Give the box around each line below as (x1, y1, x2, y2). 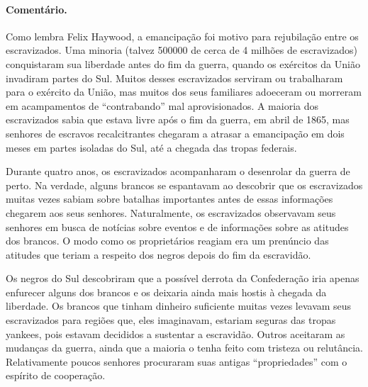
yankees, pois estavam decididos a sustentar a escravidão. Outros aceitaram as (6, 326, 345, 341)
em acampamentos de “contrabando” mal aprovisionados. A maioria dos (6, 98, 319, 113)
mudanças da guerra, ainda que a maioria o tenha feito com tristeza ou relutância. (6, 340, 363, 355)
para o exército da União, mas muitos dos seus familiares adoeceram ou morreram (6, 84, 362, 99)
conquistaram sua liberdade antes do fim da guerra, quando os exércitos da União (6, 56, 360, 71)
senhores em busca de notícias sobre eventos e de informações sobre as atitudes (6, 219, 349, 234)
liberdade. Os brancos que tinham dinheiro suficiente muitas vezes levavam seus (6, 298, 352, 313)
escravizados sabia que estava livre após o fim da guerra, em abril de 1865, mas (6, 112, 350, 127)
